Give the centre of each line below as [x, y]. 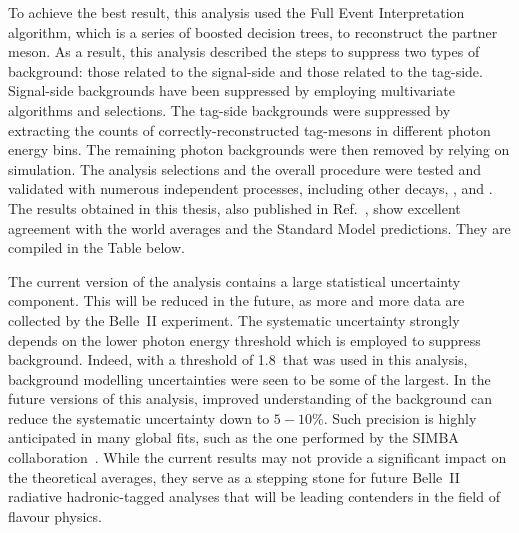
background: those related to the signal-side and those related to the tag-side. [245, 70]
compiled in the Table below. [96, 247]
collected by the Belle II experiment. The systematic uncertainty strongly [234, 319]
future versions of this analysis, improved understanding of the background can [250, 398]
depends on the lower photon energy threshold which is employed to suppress [244, 339]
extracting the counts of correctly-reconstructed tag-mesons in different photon [249, 129]
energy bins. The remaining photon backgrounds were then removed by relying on [259, 149]
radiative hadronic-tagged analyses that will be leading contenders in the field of [254, 496]
